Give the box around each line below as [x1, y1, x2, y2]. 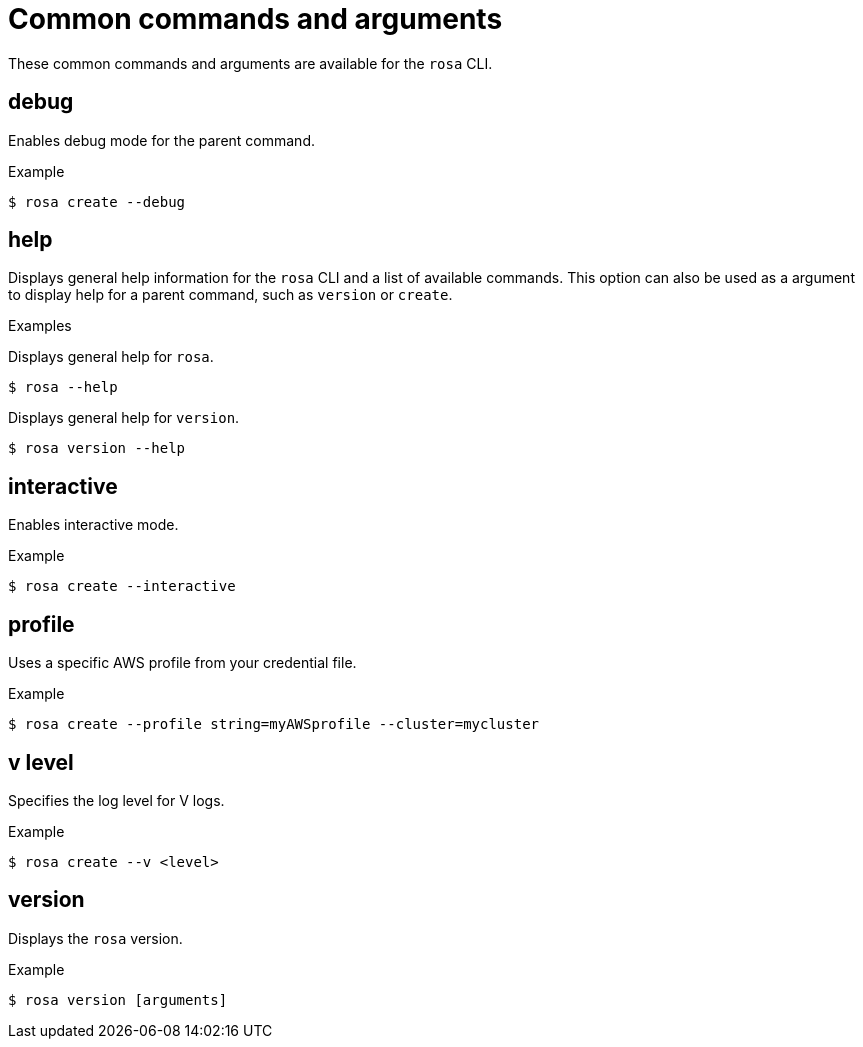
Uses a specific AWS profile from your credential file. [8, 654, 357, 672]
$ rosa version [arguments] [8, 991, 228, 1008]
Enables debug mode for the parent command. [8, 131, 315, 149]
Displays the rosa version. [8, 929, 183, 947]
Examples [8, 317, 72, 335]
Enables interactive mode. [8, 516, 179, 534]
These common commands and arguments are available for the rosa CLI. [8, 54, 493, 72]
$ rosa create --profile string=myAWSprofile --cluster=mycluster [8, 716, 540, 733]
